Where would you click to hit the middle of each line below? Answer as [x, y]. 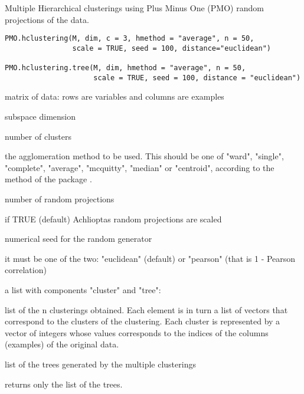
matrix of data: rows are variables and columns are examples [115, 96]
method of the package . [48, 179]
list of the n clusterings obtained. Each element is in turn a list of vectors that [146, 309]
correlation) [26, 270]
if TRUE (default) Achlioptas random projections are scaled [113, 219]
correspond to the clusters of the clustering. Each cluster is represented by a [143, 321]
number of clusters [38, 136]
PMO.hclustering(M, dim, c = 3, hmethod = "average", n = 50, [130, 39]
